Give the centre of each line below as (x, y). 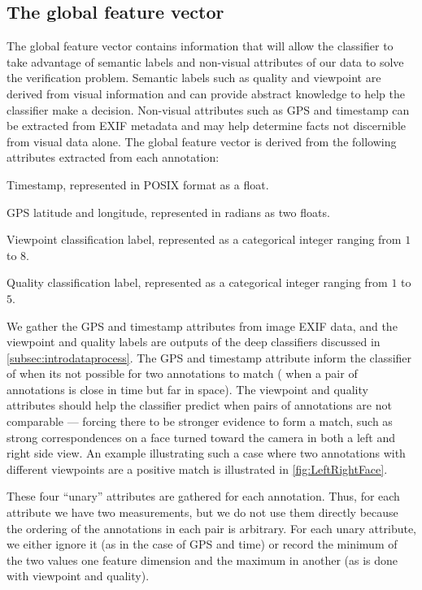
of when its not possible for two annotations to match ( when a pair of (182, 373)
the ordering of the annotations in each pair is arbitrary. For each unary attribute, (211, 528)
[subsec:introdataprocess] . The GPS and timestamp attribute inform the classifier (209, 357)
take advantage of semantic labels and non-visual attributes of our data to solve (205, 61)
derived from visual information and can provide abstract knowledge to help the (206, 93)
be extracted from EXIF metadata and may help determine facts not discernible (207, 126)
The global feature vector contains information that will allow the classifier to (200, 46)
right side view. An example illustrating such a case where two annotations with (206, 453)
